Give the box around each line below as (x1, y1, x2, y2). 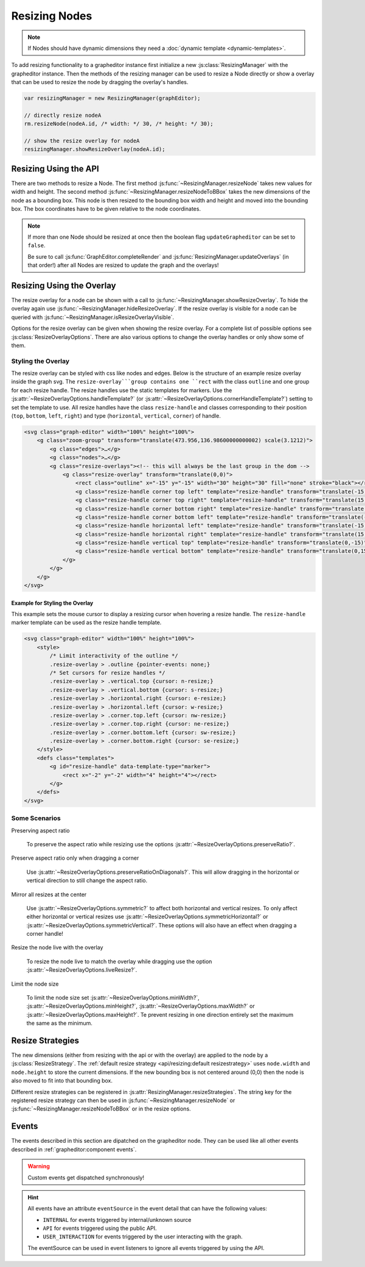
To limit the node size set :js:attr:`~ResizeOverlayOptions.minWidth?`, (26, 994, 200, 1002)
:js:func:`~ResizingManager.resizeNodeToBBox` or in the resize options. (11, 1105, 191, 1112)
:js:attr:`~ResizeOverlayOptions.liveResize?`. (26, 966, 137, 974)
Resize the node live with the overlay (11, 944, 103, 951)
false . (27, 242, 46, 249)
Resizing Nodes (11, 9, 92, 23)
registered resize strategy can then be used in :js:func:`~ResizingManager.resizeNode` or (11, 1097, 235, 1104)
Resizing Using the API (11, 163, 100, 174)
